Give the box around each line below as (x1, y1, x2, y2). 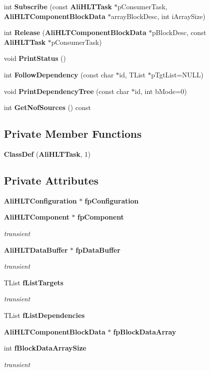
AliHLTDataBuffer (4, 244, 68, 255)
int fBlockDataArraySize (4, 343, 87, 353)
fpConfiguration (85, 195, 139, 205)
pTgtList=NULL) (151, 69, 204, 79)
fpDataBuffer (75, 244, 121, 255)
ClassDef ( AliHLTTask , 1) (4, 148, 91, 159)
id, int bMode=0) (135, 86, 187, 96)
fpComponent (77, 212, 124, 222)
